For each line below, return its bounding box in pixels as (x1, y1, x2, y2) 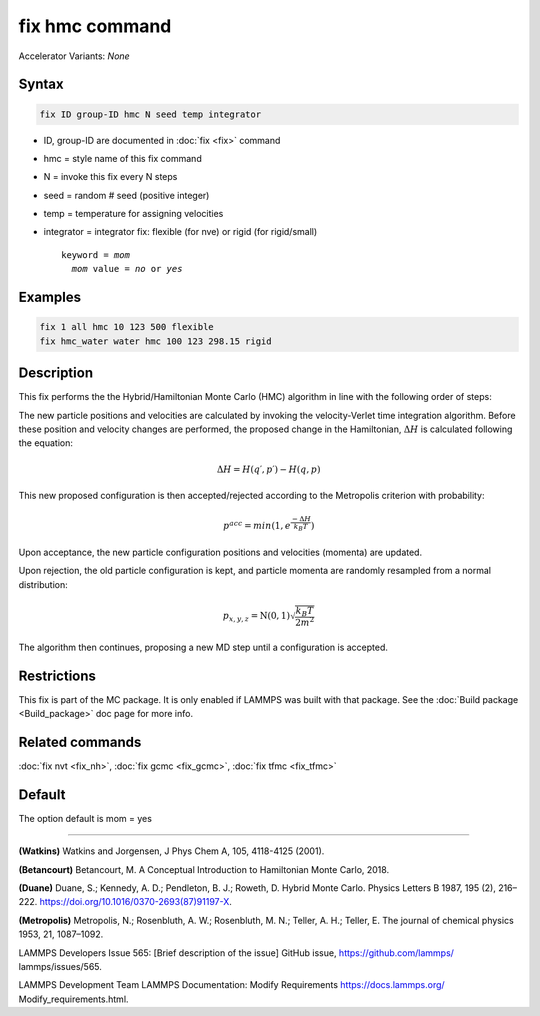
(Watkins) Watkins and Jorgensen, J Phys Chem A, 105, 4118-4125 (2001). (18, 845, 325, 857)
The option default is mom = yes (18, 812, 152, 824)
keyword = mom (61, 249, 130, 260)
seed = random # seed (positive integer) (43, 189, 210, 201)
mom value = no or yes (71, 263, 183, 275)
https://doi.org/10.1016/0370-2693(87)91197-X (39, 896, 230, 908)
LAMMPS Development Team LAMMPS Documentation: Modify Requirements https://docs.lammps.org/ (18, 979, 445, 991)
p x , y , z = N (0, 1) (222, 610, 290, 624)
